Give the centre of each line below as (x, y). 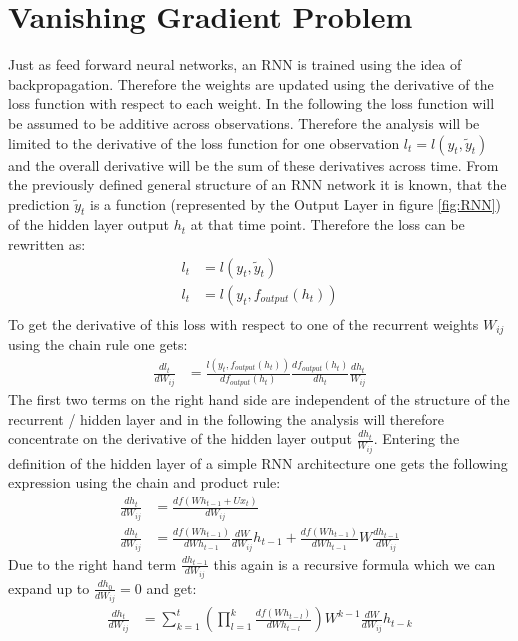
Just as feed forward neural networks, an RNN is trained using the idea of (235, 64)
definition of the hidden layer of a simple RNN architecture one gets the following (258, 462)
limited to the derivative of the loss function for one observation (204, 142)
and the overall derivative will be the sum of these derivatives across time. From (253, 164)
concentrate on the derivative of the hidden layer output (180, 438)
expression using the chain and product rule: (144, 482)
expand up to (49, 587)
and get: (171, 587)
